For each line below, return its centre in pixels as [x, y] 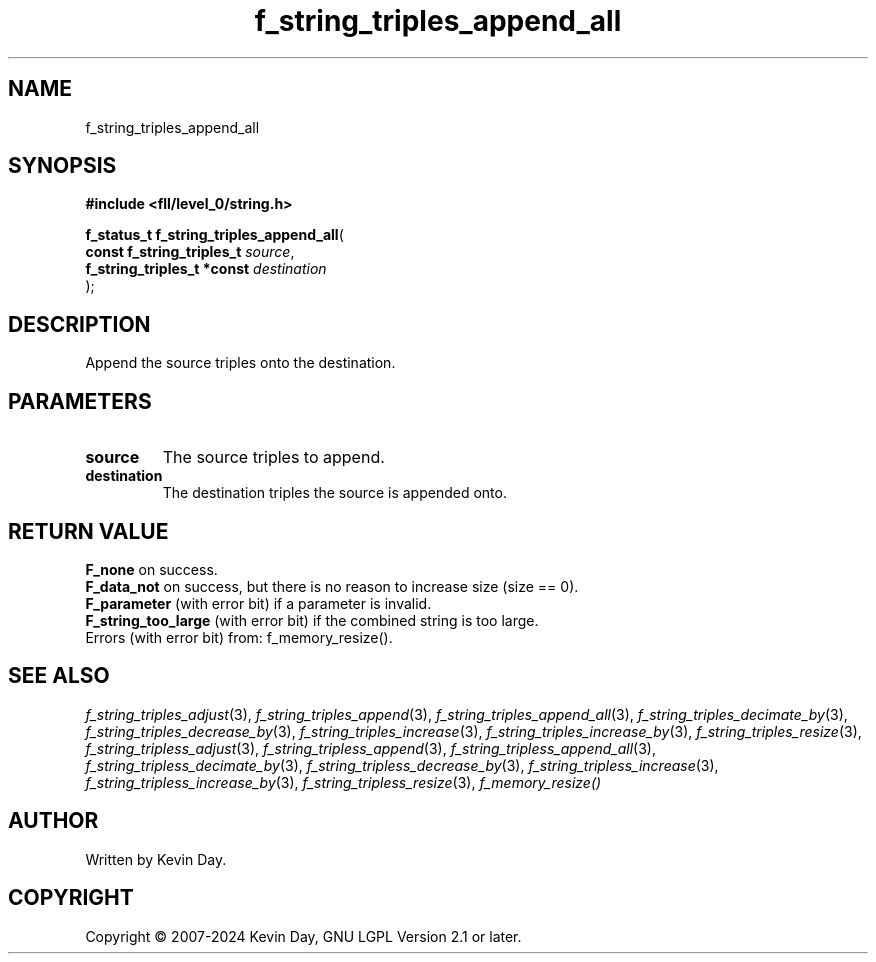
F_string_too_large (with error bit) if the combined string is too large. [312, 620]
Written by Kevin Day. [156, 859]
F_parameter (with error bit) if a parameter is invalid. [258, 603]
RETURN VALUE [88, 531]
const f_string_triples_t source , [190, 252]
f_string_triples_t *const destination [206, 269]
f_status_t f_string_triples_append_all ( [214, 235]
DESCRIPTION [79, 324]
